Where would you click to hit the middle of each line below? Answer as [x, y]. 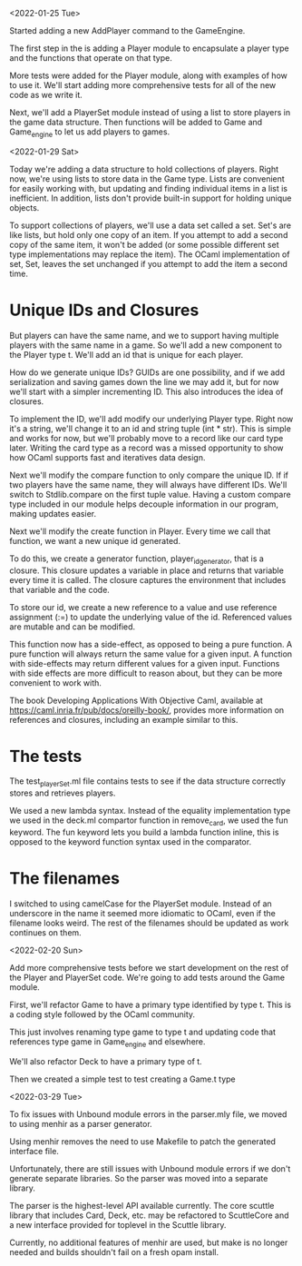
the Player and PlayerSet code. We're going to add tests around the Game [147, 977]
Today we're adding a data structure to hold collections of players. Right [144, 169]
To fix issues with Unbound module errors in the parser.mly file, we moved [148, 1114]
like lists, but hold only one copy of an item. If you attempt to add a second [149, 234]
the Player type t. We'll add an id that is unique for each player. [127, 354]
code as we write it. [46, 95]
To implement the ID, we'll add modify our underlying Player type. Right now [151, 419]
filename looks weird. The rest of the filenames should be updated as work [149, 923]
